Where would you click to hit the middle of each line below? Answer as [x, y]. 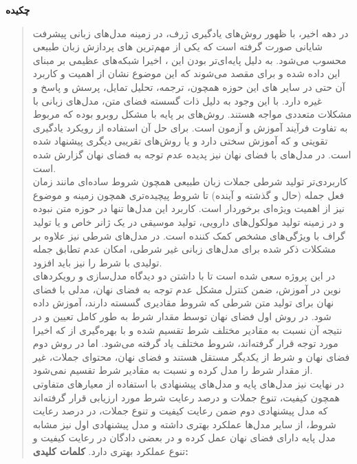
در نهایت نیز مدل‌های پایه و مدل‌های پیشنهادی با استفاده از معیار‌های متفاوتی [188, 384]
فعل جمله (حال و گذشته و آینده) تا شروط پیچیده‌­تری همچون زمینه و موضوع [188, 194]
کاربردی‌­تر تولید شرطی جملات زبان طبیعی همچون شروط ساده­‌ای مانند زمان [190, 181]
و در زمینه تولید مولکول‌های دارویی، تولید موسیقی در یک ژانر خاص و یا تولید [188, 221]
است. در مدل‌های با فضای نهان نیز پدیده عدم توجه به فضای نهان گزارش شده [192, 154]
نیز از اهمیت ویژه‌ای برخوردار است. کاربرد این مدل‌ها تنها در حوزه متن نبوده [188, 208]
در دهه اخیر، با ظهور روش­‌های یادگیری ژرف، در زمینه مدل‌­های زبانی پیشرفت [191, 33]
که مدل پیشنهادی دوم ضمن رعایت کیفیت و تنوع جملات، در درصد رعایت [180, 411]
